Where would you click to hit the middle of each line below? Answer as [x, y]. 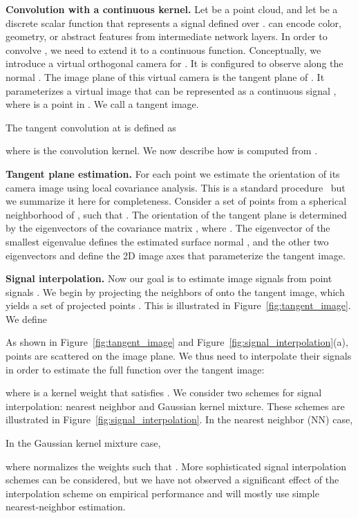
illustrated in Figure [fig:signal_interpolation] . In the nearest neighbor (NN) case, [179, 419]
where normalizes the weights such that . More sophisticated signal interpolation [176, 466]
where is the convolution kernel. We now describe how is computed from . [162, 150]
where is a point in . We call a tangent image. [102, 104]
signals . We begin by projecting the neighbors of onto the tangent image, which [175, 292]
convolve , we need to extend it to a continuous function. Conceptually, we [163, 49]
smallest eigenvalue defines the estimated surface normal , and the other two [167, 241]
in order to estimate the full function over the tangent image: [135, 369]
